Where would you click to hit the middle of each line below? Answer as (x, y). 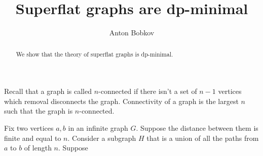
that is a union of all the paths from (203, 138)
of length (38, 148)
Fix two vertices (29, 127)
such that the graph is (39, 111)
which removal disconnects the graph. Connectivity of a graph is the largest (121, 101)
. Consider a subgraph (102, 138)
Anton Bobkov (132, 33)
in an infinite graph (98, 127)
